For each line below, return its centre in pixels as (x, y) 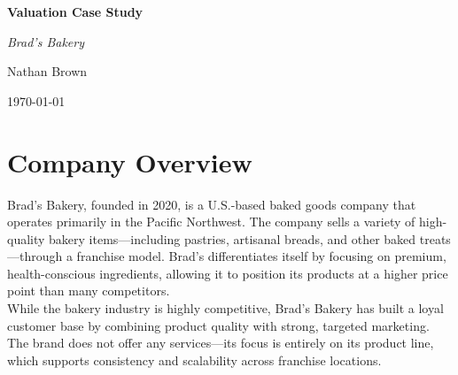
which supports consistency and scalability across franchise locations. (194, 360)
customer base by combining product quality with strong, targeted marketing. (218, 325)
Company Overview (130, 161)
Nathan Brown (47, 71)
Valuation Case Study (75, 11)
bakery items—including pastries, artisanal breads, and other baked (233, 238)
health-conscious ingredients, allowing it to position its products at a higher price (228, 273)
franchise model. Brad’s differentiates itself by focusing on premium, (261, 256)
